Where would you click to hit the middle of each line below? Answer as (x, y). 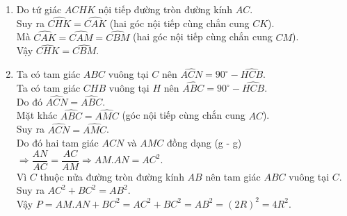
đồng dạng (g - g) (204, 143)
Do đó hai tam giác (57, 143)
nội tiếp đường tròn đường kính (166, 9)
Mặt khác (37, 115)
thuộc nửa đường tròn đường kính (112, 176)
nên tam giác (233, 176)
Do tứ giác (39, 9)
